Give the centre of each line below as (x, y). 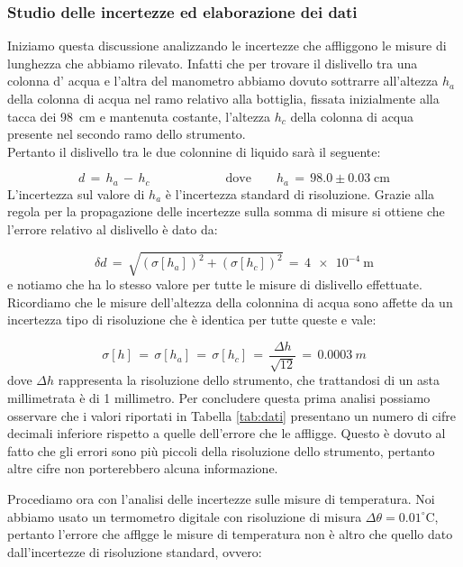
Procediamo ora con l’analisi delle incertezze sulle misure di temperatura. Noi (221, 498)
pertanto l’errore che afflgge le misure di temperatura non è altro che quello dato (230, 534)
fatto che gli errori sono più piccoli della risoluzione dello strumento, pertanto (221, 450)
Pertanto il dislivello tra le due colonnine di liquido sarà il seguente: (194, 151)
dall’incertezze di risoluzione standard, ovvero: (135, 551)
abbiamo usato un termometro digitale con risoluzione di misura (185, 516)
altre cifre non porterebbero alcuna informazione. (143, 468)
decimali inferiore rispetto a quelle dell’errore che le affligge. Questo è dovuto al (227, 433)
